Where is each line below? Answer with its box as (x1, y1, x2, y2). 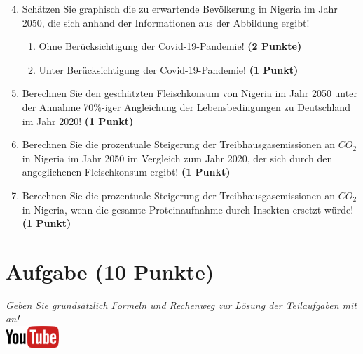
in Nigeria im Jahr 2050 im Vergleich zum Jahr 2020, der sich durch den (22, 150, 333, 165)
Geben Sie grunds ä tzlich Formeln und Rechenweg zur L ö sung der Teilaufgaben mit (6, 297, 357, 312)
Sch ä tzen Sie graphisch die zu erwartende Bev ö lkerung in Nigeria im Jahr (22, 1, 338, 15)
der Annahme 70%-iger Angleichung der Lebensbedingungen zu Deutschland (22, 99, 350, 114)
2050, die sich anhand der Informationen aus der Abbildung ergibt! (22, 15, 310, 29)
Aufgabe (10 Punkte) (6, 256, 214, 285)
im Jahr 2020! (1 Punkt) (22, 113, 134, 128)
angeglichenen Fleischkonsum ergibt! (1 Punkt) (22, 164, 231, 179)
